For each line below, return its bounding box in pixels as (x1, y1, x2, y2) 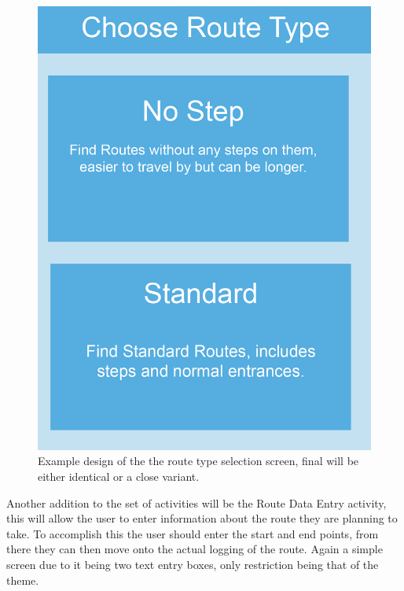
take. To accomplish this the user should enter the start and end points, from (6, 525, 379, 541)
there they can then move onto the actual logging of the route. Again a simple (6, 541, 383, 557)
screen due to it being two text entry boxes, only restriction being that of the (6, 556, 379, 573)
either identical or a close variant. (38, 468, 200, 485)
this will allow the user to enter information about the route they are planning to (6, 510, 398, 526)
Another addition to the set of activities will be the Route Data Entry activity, (6, 494, 387, 511)
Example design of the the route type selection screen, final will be (38, 452, 359, 469)
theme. (6, 571, 39, 588)
